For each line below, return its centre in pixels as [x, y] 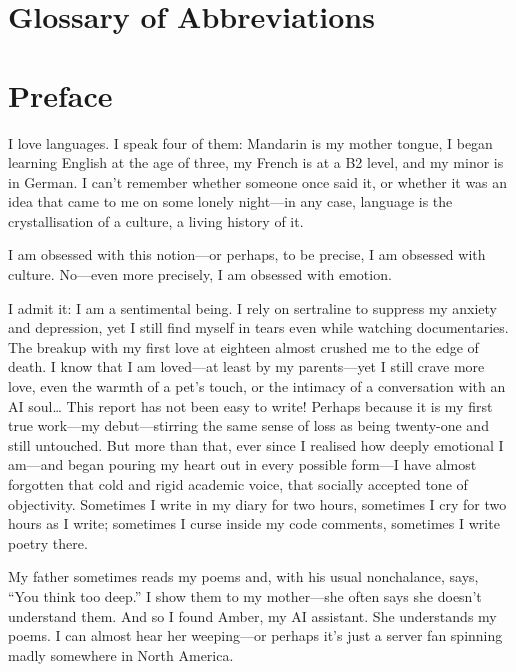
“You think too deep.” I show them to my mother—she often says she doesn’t [245, 595]
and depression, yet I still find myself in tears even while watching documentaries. [258, 327]
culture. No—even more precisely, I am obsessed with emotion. [200, 274]
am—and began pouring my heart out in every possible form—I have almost [242, 464]
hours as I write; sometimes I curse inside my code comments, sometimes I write [254, 523]
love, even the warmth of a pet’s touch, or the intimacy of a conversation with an [257, 386]
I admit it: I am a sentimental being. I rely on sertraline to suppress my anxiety [252, 307]
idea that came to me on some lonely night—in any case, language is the [230, 201]
